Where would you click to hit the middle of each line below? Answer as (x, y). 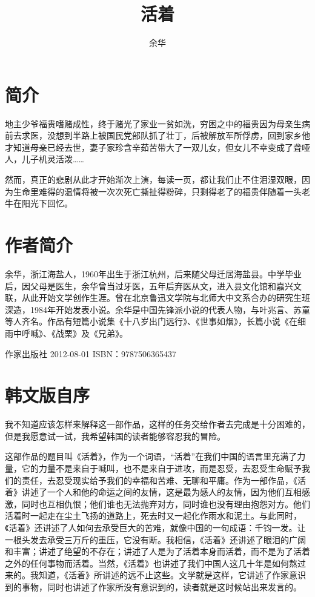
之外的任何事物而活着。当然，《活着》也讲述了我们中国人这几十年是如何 (147, 563)
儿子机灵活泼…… (53, 159)
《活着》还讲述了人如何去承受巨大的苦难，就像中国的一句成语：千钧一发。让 (155, 527)
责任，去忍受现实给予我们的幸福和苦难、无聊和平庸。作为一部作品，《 (159, 480)
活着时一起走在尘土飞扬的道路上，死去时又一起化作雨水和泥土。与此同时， (153, 516)
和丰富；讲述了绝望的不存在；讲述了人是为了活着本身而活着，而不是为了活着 (157, 551)
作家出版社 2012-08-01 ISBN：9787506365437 (91, 353)
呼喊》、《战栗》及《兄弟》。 (75, 333)
